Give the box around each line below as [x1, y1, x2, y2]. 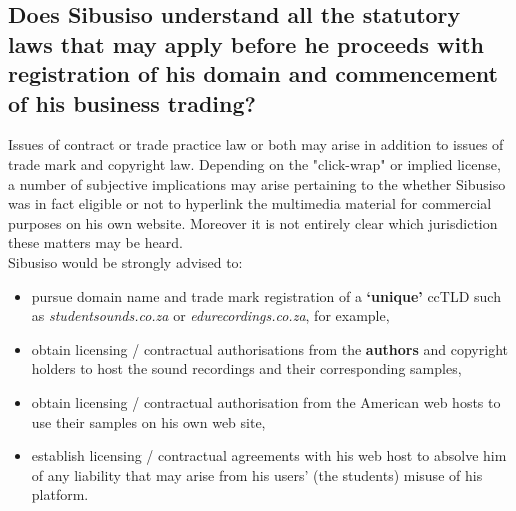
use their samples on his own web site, [31, 411, 266, 432]
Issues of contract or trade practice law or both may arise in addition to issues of [8, 134, 504, 155]
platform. [31, 484, 89, 505]
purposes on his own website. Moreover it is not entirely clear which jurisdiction [8, 212, 498, 233]
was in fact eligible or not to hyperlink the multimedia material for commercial [8, 193, 492, 214]
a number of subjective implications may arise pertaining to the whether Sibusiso [8, 173, 506, 194]
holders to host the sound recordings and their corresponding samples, [31, 358, 462, 379]
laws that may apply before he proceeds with [8, 28, 484, 59]
